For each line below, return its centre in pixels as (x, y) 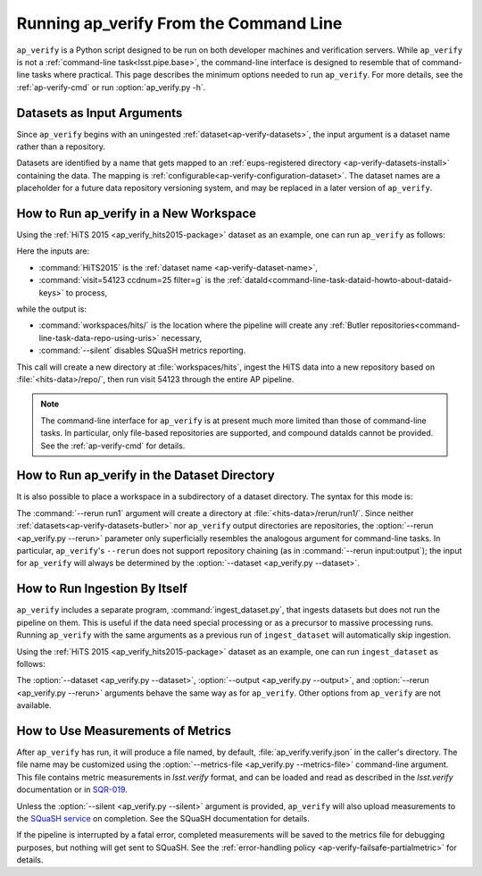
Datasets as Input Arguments (100, 113)
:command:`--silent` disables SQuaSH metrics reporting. (142, 350)
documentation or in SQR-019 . (72, 789)
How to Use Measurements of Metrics (124, 731)
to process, (86, 292)
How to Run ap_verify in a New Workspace (137, 213)
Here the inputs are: (53, 251)
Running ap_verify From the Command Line (179, 23)
